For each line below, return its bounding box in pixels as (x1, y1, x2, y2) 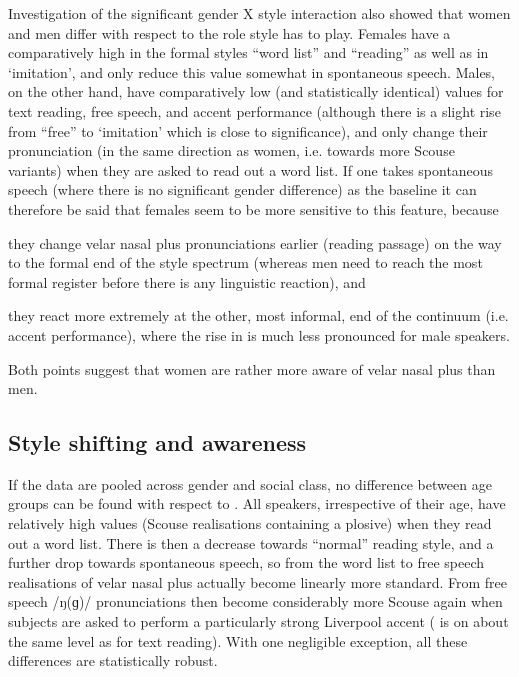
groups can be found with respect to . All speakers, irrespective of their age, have (8, 493, 506, 514)
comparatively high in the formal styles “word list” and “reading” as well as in (8, 42, 489, 63)
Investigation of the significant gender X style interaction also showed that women (8, 3, 511, 23)
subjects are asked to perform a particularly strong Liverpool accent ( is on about (8, 611, 509, 632)
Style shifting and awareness (8, 427, 307, 458)
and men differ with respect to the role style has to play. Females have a (8, 22, 451, 43)
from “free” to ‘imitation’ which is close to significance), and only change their (8, 120, 488, 141)
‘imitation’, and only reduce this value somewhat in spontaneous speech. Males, (8, 61, 496, 82)
